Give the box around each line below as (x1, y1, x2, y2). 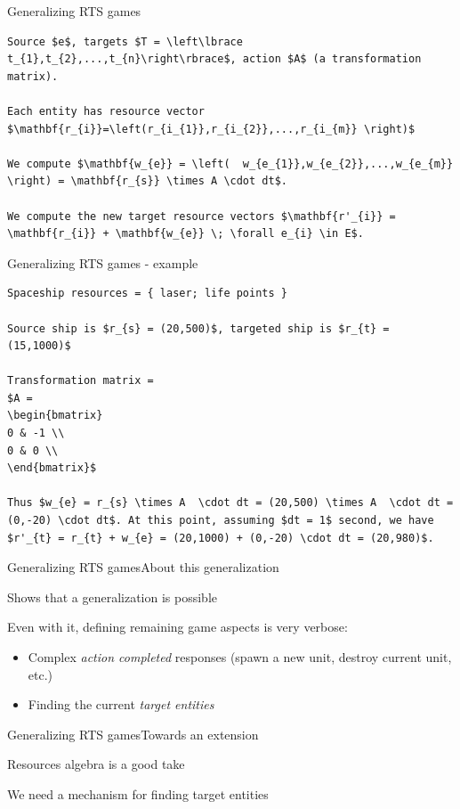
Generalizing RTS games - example (7, 253, 198, 272)
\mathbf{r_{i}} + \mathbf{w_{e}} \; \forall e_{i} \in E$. (7, 227, 364, 241)
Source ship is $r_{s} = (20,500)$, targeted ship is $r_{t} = (7, 322, 390, 335)
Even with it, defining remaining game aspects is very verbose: (7, 617, 348, 636)
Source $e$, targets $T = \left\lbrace (7, 35, 243, 48)
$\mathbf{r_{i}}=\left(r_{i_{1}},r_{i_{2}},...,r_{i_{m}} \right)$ (7, 122, 416, 135)
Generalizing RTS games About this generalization (7, 558, 279, 576)
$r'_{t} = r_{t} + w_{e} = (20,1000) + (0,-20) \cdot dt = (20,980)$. (7, 531, 434, 544)
